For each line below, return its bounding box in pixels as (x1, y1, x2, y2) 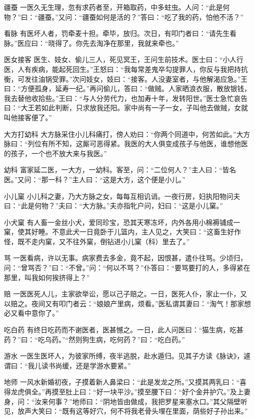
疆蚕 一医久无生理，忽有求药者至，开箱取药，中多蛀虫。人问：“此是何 (4, 2, 230, 12)
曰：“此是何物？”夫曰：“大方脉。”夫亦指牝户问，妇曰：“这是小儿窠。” (4, 200, 223, 211)
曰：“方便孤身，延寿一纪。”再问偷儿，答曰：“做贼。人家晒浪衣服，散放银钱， (4, 83, 251, 94)
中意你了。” (24, 308, 59, 318)
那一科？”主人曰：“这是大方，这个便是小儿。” (41, 174, 186, 184)
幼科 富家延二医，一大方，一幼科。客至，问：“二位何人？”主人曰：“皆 (4, 164, 229, 175)
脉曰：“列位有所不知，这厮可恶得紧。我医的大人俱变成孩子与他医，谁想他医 (4, 138, 248, 149)
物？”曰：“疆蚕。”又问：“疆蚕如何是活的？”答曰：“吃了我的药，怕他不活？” (4, 11, 244, 22)
